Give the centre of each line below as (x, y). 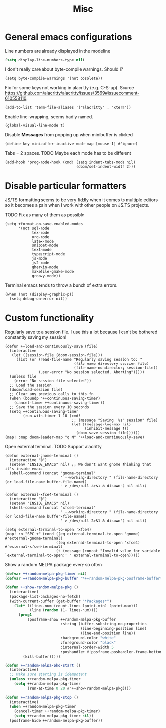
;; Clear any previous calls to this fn (52, 394)
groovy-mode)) (46, 276)
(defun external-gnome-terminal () (42, 455)
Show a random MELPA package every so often (54, 564)
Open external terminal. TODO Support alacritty (54, 446)
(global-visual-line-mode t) (35, 125)
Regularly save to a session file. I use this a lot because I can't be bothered (81, 332)
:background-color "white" (88, 638)
